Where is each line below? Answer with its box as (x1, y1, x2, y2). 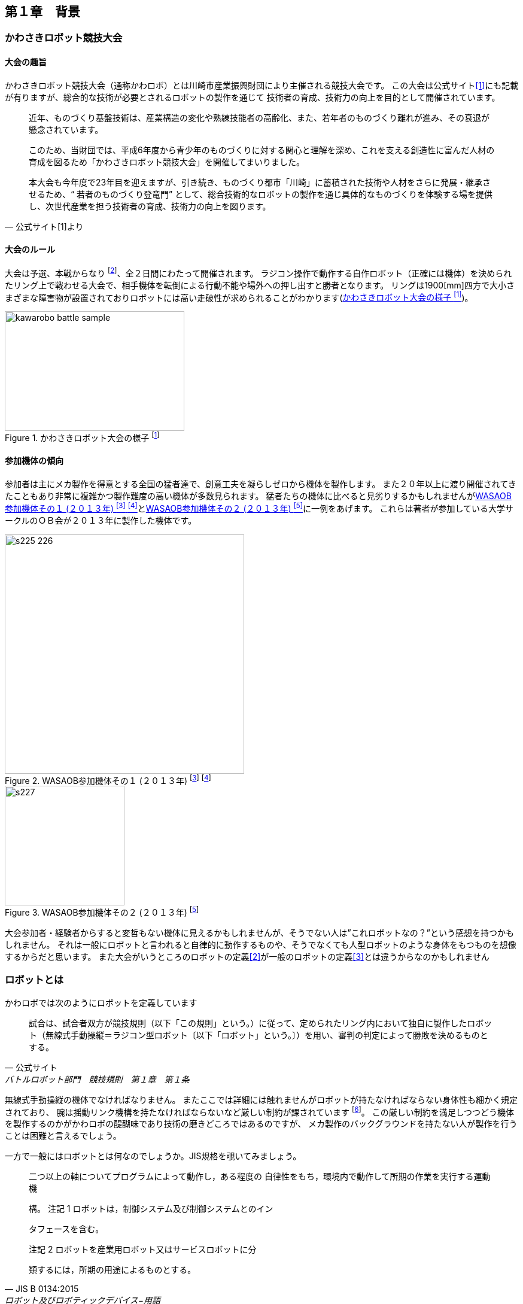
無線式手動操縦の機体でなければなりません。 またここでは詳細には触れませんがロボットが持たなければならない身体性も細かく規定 (5, 1094, 518, 1105)
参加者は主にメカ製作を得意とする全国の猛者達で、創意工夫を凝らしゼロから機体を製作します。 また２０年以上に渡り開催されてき (5, 479, 516, 490)
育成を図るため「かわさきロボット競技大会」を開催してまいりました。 (29, 156, 305, 167)
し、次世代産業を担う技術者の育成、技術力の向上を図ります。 (29, 200, 271, 211)
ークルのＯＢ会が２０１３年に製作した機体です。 (5, 515, 197, 525)
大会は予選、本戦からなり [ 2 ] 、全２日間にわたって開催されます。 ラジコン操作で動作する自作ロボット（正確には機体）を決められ (5, 266, 512, 278)
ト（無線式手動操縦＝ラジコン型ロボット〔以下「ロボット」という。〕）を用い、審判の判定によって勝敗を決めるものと (29, 1029, 488, 1040)
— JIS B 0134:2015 (5, 1284, 79, 1294)
